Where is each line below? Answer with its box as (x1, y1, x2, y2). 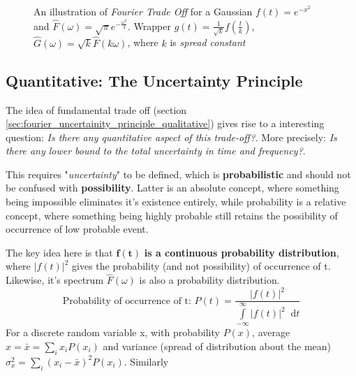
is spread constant (170, 35, 246, 50)
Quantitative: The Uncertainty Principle (6, 69, 303, 91)
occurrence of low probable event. (6, 222, 149, 236)
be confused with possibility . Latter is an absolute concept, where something (6, 180, 339, 195)
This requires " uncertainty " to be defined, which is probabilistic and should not (6, 166, 351, 181)
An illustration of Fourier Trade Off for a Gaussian (34, 4, 253, 18)
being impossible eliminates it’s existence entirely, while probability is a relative (6, 194, 346, 209)
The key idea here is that (6, 245, 113, 259)
